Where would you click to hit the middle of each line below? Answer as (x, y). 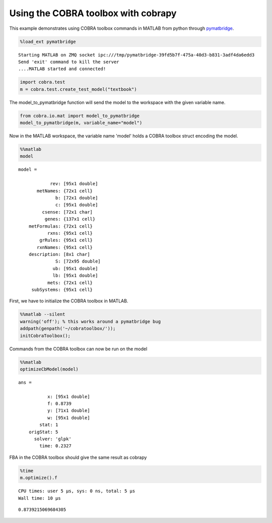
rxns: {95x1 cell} (70, 233)
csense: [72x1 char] (67, 212)
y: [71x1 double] (69, 411)
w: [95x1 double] (69, 417)
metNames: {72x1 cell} (65, 191)
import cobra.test (43, 82)
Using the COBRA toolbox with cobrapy (93, 13)
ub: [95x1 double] (75, 268)
